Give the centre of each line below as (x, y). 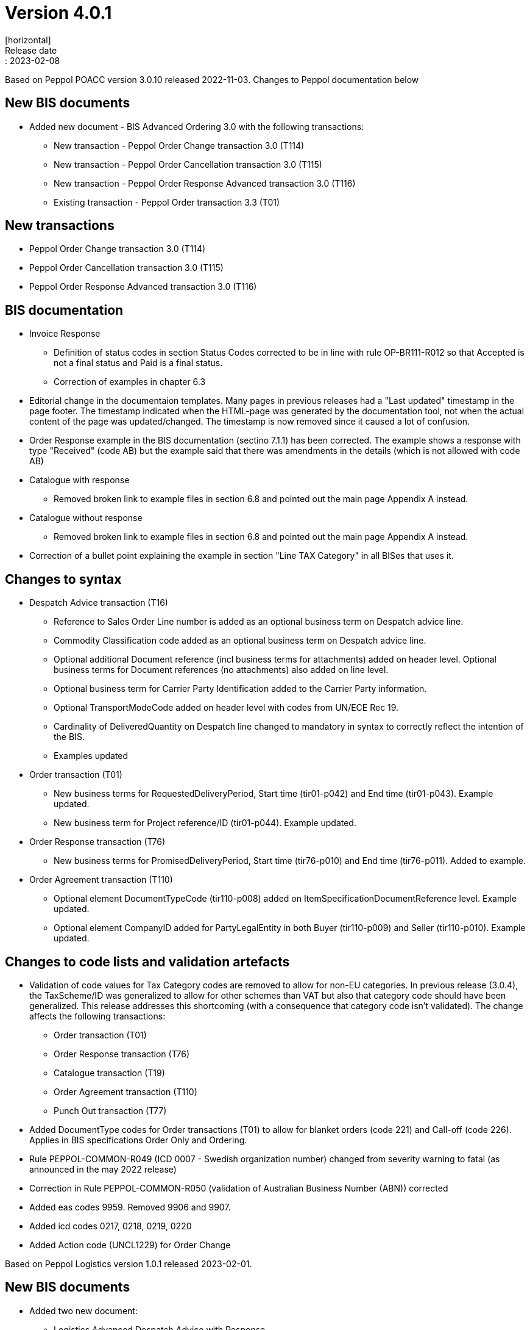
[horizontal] (28, 40)
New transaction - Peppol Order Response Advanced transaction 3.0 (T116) (205, 183)
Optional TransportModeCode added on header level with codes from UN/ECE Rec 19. (226, 708)
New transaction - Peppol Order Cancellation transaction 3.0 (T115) (188, 164)
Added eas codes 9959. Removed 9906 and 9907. (130, 1207)
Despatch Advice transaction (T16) (99, 603)
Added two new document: (83, 1310)
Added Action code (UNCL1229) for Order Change (130, 1245)
